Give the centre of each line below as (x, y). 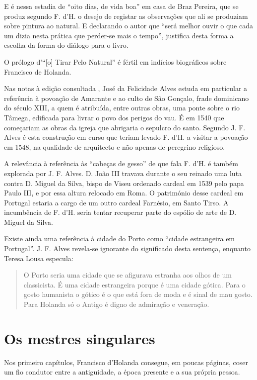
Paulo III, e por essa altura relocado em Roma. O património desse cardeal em (124, 193)
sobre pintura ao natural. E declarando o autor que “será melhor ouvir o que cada (128, 26)
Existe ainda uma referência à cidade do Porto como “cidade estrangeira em (120, 238)
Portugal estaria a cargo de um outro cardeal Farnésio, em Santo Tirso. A (116, 202)
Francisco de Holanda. (38, 71)
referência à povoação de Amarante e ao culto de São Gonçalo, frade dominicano (127, 98)
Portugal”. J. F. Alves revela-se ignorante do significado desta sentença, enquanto (127, 248)
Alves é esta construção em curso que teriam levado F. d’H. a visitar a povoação (126, 137)
